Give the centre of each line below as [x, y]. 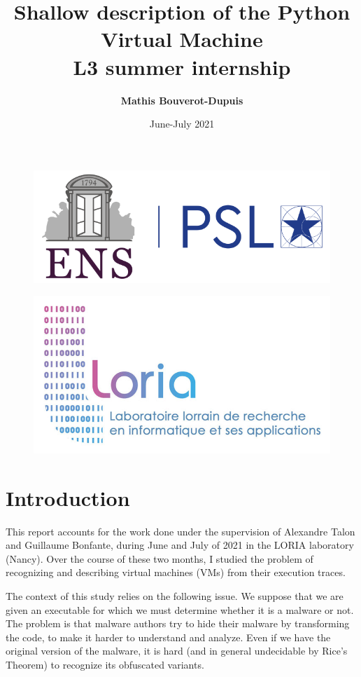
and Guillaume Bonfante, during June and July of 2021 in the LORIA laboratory [180, 545]
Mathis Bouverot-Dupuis [182, 100]
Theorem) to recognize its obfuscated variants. [105, 664]
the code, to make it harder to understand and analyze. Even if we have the [168, 637]
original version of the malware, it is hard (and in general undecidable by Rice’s [177, 651]
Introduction [68, 497]
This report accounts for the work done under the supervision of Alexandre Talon [180, 531]
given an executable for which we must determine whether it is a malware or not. [180, 609]
